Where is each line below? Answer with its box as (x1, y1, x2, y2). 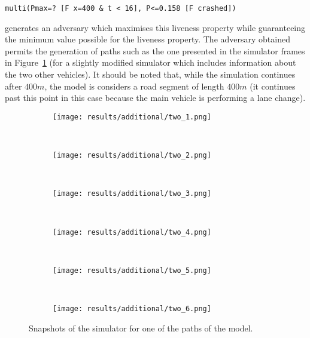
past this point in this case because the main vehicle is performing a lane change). (5, 91, 306, 104)
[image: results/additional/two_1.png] (53, 112, 211, 121)
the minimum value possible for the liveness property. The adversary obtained (5, 33, 290, 45)
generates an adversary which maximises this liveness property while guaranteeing (5, 21, 306, 33)
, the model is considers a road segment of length (44, 79, 224, 92)
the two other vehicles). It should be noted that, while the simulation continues (5, 68, 296, 81)
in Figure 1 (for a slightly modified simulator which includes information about (5, 56, 296, 69)
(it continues (250, 79, 296, 92)
